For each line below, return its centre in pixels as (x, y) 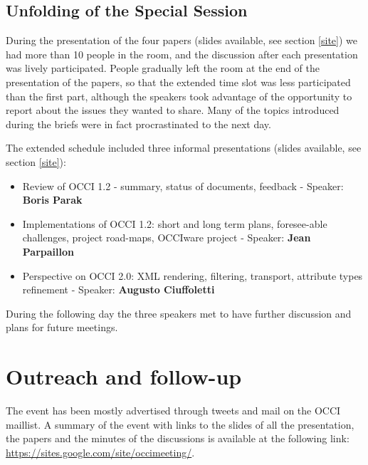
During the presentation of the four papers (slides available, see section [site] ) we (182, 40)
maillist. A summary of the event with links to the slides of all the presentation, (180, 424)
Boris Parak (52, 200)
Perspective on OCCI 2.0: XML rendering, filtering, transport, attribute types (193, 275)
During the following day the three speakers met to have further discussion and (179, 313)
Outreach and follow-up (124, 376)
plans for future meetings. (62, 327)
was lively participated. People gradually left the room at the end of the (163, 68)
